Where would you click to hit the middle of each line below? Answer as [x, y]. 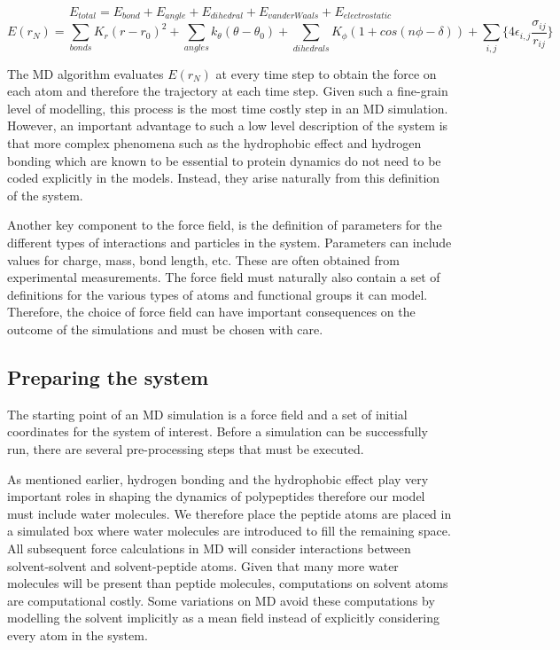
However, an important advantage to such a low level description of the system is [228, 125]
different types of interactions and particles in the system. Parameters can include [229, 243]
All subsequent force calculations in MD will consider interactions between [209, 548]
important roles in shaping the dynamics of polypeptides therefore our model [216, 496]
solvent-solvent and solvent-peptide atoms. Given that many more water [203, 565]
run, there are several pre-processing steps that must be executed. [186, 448]
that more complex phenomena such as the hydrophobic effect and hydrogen [214, 143]
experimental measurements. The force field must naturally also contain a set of [224, 277]
